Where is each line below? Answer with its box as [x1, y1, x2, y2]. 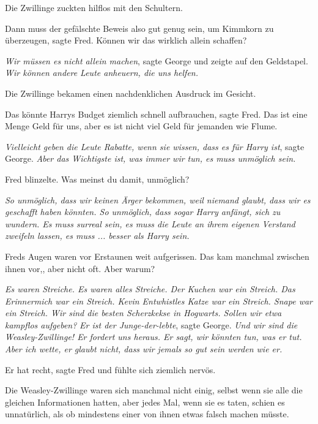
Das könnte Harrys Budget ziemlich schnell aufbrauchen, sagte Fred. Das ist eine [5, 107, 308, 120]
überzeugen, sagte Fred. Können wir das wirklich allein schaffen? [5, 34, 247, 47]
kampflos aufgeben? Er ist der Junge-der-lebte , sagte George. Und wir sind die [5, 318, 298, 331]
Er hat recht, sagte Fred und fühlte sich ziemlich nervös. [5, 363, 216, 376]
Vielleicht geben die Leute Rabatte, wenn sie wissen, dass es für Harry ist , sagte [5, 140, 305, 153]
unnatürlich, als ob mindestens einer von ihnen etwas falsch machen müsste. [5, 407, 289, 420]
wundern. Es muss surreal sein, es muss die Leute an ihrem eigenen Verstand [5, 217, 295, 230]
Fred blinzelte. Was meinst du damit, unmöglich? [5, 172, 190, 185]
